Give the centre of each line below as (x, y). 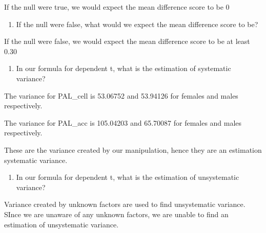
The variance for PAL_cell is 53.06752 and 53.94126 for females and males (121, 95)
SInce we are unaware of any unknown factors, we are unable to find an (116, 214)
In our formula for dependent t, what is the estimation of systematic (124, 68)
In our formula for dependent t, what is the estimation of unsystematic (128, 177)
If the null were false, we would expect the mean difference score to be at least (127, 41)
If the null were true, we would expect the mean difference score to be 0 (117, 7)
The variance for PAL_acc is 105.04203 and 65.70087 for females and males (123, 122)
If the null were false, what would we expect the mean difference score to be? (137, 24)
